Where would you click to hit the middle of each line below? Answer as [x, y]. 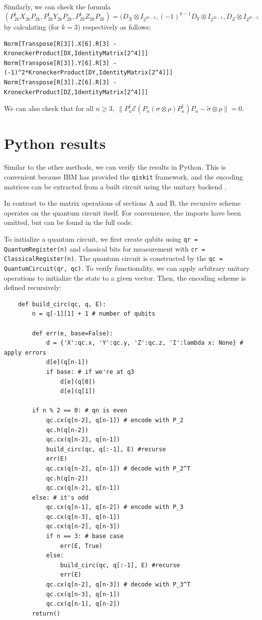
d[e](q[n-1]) [67, 362]
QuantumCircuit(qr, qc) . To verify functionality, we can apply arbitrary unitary [127, 268]
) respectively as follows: [114, 27]
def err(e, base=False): [73, 333]
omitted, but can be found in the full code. [69, 222]
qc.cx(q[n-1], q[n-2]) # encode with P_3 [115, 507]
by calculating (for [32, 27]
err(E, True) [81, 546]
